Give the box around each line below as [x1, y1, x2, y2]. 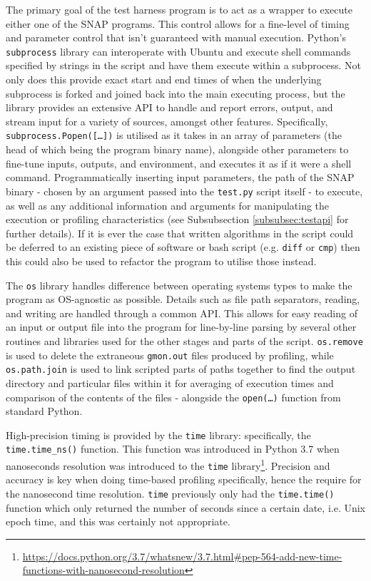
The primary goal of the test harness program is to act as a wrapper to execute [6, 2, 352, 16]
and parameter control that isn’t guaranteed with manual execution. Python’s [6, 30, 346, 45]
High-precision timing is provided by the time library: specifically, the [6, 427, 311, 442]
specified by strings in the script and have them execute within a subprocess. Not [6, 58, 362, 73]
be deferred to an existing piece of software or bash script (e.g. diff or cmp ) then [6, 240, 360, 254]
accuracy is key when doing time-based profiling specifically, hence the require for [6, 472, 362, 487]
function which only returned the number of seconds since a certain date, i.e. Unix [6, 500, 366, 515]
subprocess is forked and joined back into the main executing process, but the [6, 86, 345, 101]
